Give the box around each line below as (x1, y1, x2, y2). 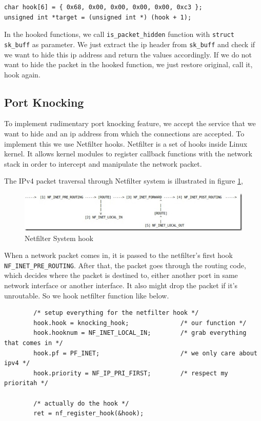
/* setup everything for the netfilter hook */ (33, 309, 199, 317)
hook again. (4, 69, 41, 79)
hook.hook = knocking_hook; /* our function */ (33, 319, 247, 327)
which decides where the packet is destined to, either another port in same (4, 270, 238, 280)
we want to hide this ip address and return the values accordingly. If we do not (4, 49, 252, 59)
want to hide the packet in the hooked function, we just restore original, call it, (4, 59, 253, 70)
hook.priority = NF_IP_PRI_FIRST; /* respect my (33, 369, 228, 377)
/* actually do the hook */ (33, 399, 129, 407)
